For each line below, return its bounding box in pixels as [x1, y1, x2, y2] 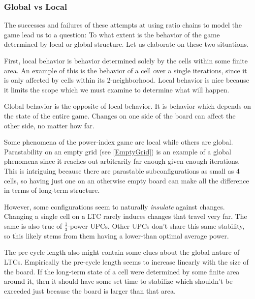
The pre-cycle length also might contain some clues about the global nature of [4, 247, 240, 257]
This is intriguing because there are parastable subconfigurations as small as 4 [4, 165, 240, 176]
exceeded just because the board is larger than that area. [4, 285, 176, 296]
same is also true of [4, 220, 63, 231]
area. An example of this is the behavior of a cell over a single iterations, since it [4, 65, 247, 75]
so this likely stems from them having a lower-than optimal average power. [4, 230, 229, 240]
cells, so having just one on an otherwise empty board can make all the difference [4, 175, 249, 185]
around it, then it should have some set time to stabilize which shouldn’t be [4, 276, 233, 286]
